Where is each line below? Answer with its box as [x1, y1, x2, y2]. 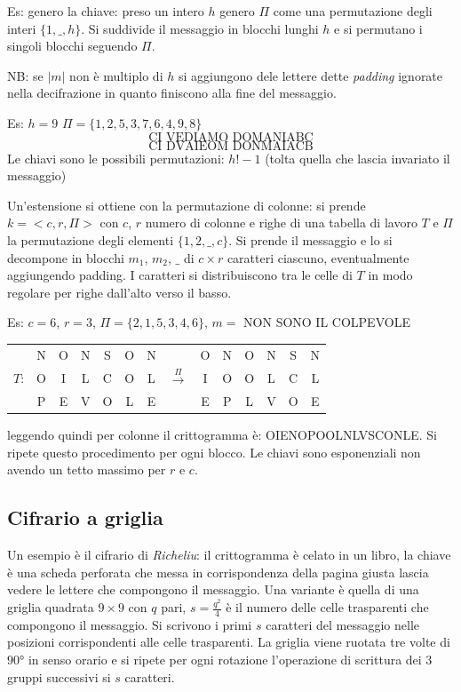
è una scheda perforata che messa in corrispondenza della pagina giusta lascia [7, 562, 429, 581]
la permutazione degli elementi [7, 230, 174, 249]
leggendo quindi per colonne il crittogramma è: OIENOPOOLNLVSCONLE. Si [7, 426, 437, 444]
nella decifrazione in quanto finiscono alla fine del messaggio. [7, 84, 337, 102]
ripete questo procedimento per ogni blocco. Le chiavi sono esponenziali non [7, 442, 421, 461]
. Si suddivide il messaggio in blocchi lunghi [81, 19, 319, 37]
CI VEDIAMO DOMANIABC [148, 131, 314, 144]
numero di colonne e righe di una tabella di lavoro [145, 213, 417, 232]
